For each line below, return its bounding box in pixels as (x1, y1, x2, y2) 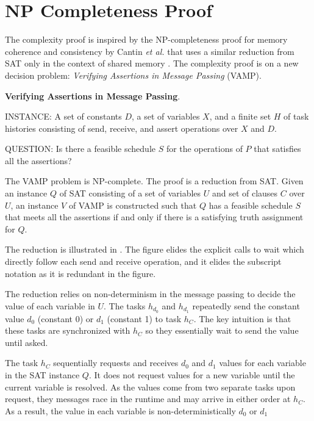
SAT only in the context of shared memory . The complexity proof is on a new (5, 57, 299, 70)
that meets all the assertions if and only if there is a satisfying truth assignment (5, 210, 304, 223)
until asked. (5, 336, 48, 348)
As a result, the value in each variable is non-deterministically (5, 404, 236, 417)
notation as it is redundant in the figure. (5, 267, 156, 279)
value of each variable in (5, 299, 95, 312)
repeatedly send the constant (192, 299, 300, 312)
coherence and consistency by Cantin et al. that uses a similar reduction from (5, 45, 294, 57)
